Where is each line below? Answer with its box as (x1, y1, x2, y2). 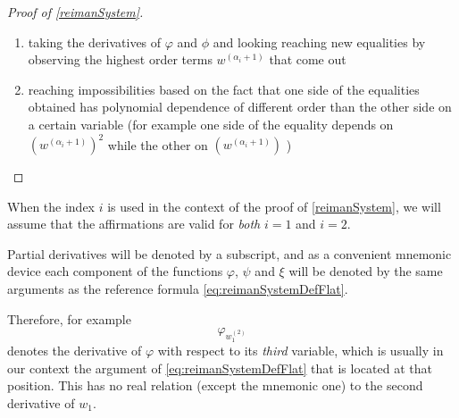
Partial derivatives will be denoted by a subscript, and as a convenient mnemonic (7, 244, 452, 263)
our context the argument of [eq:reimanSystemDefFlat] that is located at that (7, 358, 432, 377)
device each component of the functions (7, 262, 223, 280)
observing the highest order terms (28, 50, 213, 69)
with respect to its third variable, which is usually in (157, 341, 444, 360)
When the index (7, 196, 96, 215)
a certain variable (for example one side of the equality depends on (28, 114, 394, 133)
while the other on (107, 135, 208, 154)
